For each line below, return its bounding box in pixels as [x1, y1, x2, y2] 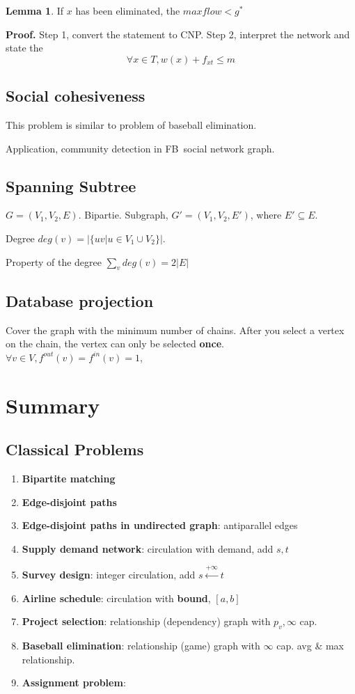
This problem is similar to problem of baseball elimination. [6, 117, 257, 132]
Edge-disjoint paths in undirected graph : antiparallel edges [22, 518, 298, 533]
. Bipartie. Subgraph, [78, 207, 168, 222]
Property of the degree [6, 254, 102, 269]
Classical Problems [6, 439, 144, 460]
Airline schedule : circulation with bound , [22, 590, 211, 605]
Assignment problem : [22, 675, 126, 690]
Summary [6, 391, 100, 419]
